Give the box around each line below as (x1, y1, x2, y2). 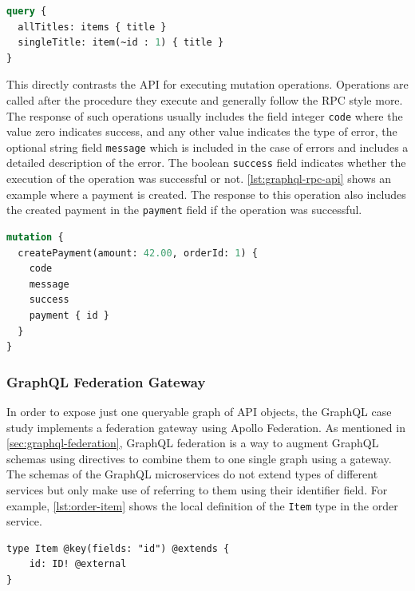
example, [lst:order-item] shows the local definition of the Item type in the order (6, 497, 398, 514)
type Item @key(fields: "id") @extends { (6, 542, 230, 554)
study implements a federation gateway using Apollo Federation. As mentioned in (6, 418, 405, 435)
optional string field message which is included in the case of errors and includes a (6, 138, 409, 155)
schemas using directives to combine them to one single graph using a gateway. (6, 450, 392, 466)
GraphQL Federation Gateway (6, 371, 206, 391)
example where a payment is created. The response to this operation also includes (6, 185, 406, 202)
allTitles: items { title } (18, 21, 167, 33)
